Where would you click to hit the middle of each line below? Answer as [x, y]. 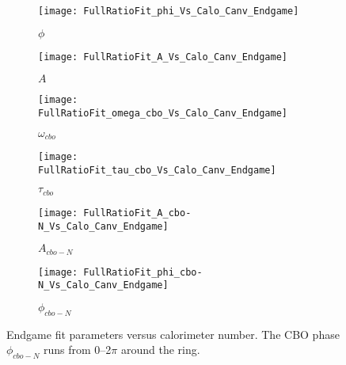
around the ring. [160, 350]
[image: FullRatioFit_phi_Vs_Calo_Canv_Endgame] [169, 11]
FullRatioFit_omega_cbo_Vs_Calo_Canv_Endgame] [163, 113]
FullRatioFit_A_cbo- [137, 213]
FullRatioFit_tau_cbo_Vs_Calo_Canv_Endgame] [157, 170]
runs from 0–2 [77, 350]
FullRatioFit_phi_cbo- [143, 272]
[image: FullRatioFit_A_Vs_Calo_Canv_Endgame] [163, 57]
